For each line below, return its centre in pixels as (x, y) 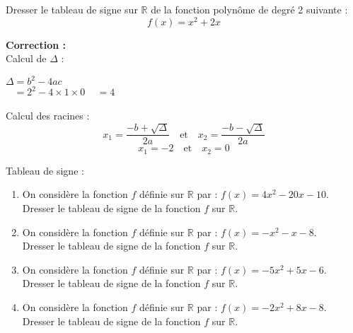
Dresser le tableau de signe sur (72, 9)
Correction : (36, 44)
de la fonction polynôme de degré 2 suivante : (249, 9)
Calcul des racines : (48, 115)
